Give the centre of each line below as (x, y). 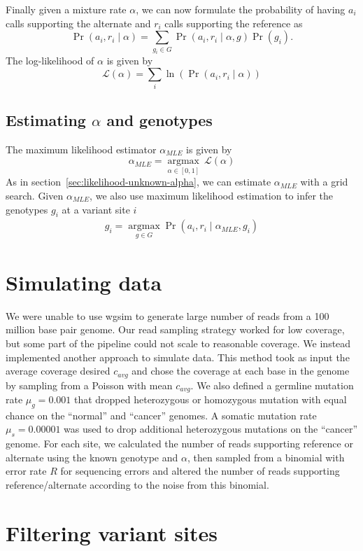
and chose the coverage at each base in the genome (241, 371)
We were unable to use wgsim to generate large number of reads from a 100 (168, 315)
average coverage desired (58, 371)
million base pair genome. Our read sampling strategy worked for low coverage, (175, 329)
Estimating (46, 119)
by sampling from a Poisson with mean (89, 385)
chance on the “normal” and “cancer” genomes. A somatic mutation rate (161, 415)
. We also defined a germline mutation (272, 385)
